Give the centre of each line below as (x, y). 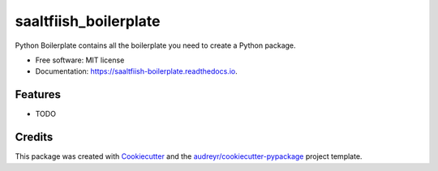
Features (38, 94)
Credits (34, 137)
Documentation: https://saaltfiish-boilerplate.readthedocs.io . (137, 71)
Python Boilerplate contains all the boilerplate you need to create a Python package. (155, 45)
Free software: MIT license (80, 60)
